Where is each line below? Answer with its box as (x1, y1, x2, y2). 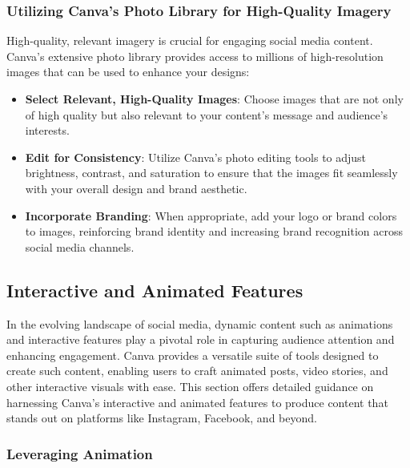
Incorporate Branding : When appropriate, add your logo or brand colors (25, 207, 397, 224)
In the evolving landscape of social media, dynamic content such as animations (6, 315, 393, 332)
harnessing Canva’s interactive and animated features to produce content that (6, 393, 388, 410)
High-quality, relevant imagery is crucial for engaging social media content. (6, 32, 373, 49)
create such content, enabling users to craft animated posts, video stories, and (6, 362, 388, 379)
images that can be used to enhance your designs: (6, 63, 250, 80)
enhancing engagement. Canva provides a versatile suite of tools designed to (6, 346, 379, 363)
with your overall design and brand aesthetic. (25, 180, 247, 196)
